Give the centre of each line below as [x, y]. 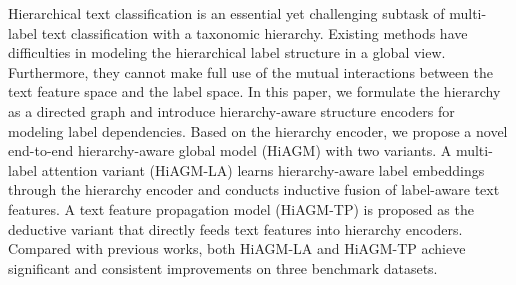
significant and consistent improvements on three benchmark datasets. [223, 267]
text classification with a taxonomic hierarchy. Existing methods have [254, 32]
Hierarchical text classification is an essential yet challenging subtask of [226, 13]
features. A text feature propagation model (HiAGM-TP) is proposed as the [241, 208]
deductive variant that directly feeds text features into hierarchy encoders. [235, 228]
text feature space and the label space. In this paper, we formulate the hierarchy [254, 91]
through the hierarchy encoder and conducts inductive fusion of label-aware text [254, 189]
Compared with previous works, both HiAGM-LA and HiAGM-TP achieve [237, 248]
